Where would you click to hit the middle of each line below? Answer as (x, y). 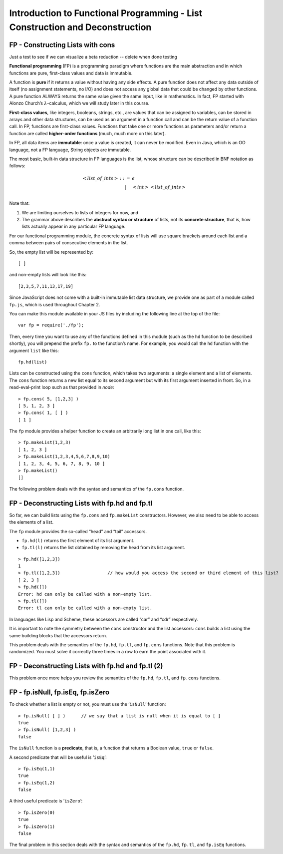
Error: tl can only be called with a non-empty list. (85, 608)
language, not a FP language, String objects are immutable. (70, 150)
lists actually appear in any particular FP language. (74, 227)
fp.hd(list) (33, 362)
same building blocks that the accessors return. (58, 635)
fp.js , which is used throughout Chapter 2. (55, 304)
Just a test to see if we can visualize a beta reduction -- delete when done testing (93, 57)
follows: (17, 166)
